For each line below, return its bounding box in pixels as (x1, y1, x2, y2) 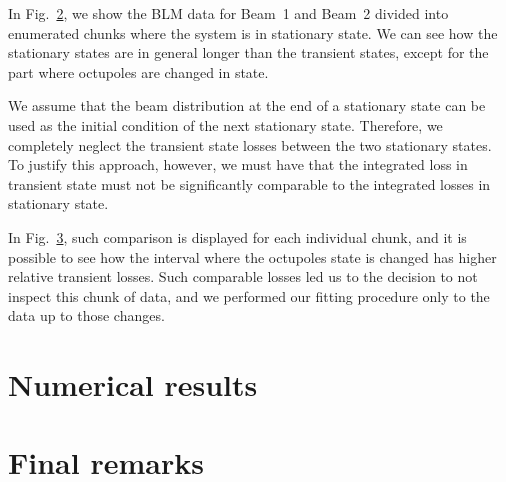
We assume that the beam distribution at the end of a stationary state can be (8, 95, 486, 116)
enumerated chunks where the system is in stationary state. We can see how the (8, 22, 498, 43)
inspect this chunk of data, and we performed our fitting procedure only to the (8, 285, 490, 306)
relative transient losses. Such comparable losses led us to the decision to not (8, 266, 478, 287)
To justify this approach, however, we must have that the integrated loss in (8, 154, 468, 175)
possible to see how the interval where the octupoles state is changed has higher (8, 246, 497, 267)
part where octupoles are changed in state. (8, 61, 269, 82)
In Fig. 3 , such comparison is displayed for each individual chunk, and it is (8, 226, 467, 247)
